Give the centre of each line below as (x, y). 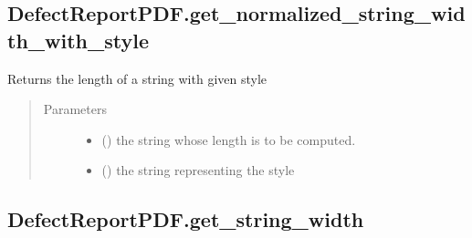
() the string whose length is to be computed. (229, 139)
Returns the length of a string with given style (137, 78)
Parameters (75, 109)
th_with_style (79, 40)
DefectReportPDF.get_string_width (186, 219)
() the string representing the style (198, 170)
